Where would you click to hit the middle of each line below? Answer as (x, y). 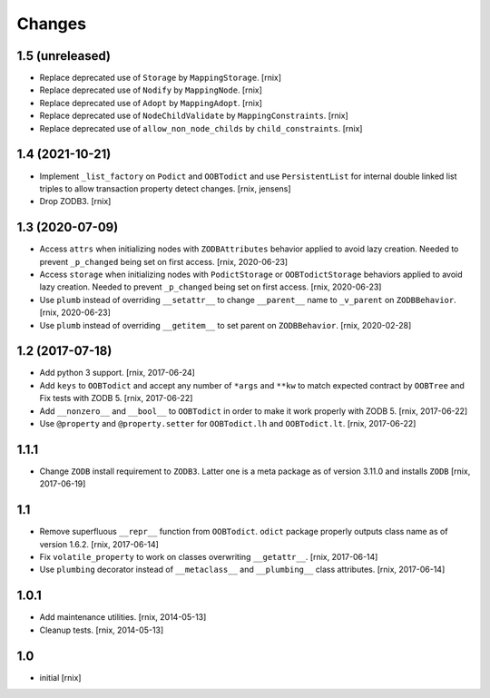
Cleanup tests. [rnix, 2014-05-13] (102, 630)
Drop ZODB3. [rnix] (75, 202)
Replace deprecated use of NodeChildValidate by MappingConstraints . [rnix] (194, 116)
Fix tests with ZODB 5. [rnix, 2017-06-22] (116, 398)
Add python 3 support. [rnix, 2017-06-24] (117, 373)
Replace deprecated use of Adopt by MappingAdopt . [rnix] (151, 103)
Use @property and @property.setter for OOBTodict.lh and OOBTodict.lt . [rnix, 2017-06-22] (228, 424)
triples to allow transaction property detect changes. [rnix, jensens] (165, 188)
